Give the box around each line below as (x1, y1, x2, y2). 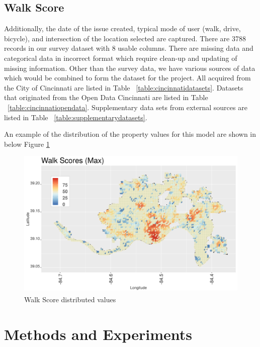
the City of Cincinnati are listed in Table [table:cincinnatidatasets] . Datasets (4, 82, 243, 93)
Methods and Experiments (4, 323, 192, 344)
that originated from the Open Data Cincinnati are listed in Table (4, 92, 208, 103)
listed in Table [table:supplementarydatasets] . (4, 112, 147, 122)
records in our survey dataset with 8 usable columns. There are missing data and (4, 43, 253, 53)
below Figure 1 (4, 138, 50, 149)
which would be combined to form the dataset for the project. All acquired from (4, 72, 251, 83)
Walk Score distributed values (24, 294, 116, 305)
